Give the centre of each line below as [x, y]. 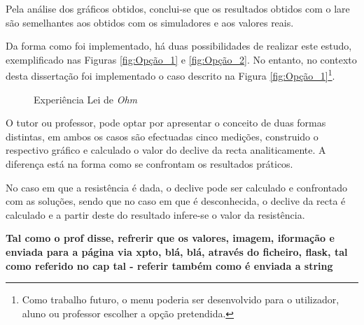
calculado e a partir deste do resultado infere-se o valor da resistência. [155, 214]
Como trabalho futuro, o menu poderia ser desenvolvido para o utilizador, [181, 299]
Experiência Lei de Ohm [86, 99]
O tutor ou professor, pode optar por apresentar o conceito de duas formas [166, 123]
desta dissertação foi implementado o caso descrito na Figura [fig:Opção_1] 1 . [170, 75]
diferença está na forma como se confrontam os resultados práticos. [149, 164]
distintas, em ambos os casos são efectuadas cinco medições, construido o [162, 136]
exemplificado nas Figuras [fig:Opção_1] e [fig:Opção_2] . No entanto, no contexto [181, 59]
